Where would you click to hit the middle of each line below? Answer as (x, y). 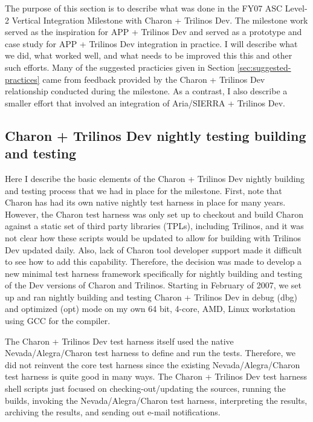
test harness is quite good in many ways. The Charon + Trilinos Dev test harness (156, 376)
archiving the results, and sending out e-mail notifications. (113, 412)
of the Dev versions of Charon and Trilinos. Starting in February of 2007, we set (153, 285)
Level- (296, 8)
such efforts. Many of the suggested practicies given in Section (120, 67)
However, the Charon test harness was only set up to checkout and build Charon (154, 214)
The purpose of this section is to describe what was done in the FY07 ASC (144, 8)
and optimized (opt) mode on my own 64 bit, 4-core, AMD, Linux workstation (150, 309)
